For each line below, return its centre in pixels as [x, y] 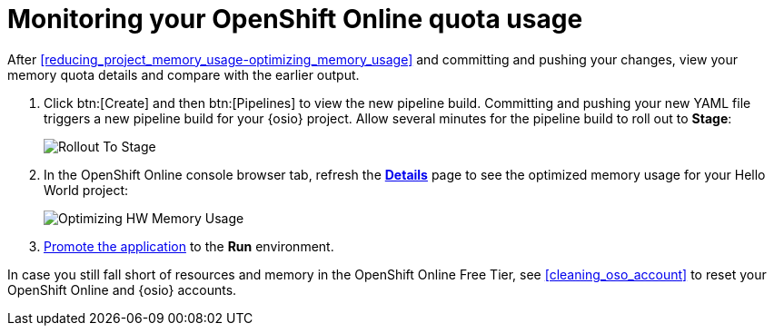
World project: [86, 190]
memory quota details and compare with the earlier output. [184, 74]
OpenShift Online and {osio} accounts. [122, 289]
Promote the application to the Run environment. [189, 246]
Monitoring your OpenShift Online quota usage [295, 19]
